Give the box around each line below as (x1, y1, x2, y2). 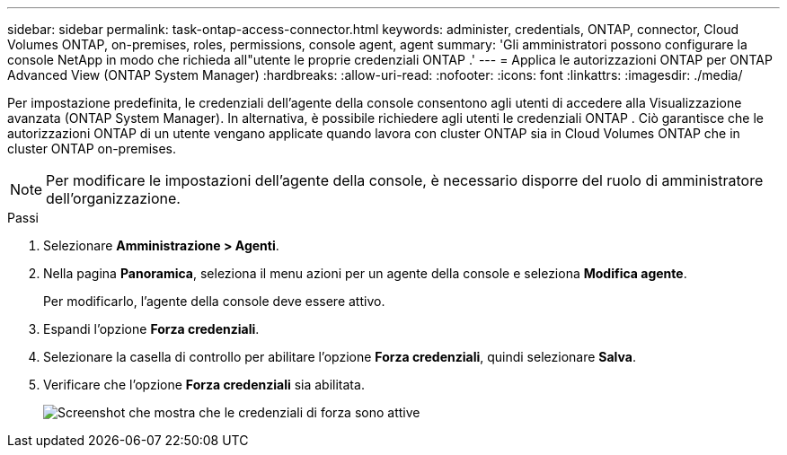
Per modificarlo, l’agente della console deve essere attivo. (43, 293, 385, 309)
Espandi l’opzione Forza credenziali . (43, 321, 260, 337)
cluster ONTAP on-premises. (7, 141, 177, 156)
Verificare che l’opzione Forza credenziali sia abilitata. (43, 377, 365, 392)
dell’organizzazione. (46, 189, 181, 207)
